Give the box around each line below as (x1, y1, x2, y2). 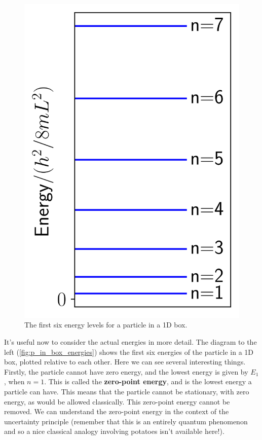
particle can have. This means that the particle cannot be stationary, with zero (4, 386, 249, 396)
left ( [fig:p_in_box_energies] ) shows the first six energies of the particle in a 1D (4, 346, 253, 357)
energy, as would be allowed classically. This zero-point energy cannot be (4, 396, 230, 407)
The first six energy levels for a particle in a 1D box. (24, 319, 188, 330)
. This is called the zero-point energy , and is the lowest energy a (44, 376, 252, 387)
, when (4, 376, 25, 387)
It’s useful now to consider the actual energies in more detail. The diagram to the (4, 336, 257, 347)
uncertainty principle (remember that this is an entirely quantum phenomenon (4, 416, 248, 426)
